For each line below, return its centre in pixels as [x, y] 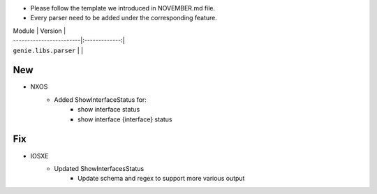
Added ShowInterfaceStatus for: [100, 99]
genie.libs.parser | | [48, 50]
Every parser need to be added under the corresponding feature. [124, 18]
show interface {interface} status [125, 119]
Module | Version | [39, 31]
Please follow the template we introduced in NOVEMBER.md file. [123, 8]
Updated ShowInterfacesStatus [99, 168]
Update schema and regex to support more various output [161, 179]
